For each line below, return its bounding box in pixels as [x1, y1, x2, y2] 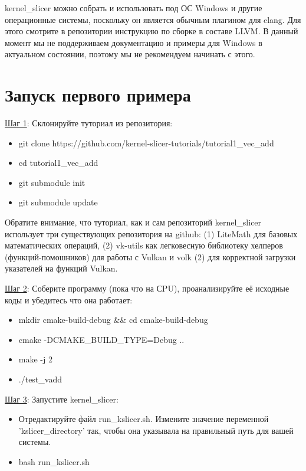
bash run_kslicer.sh [18, 455, 90, 467]
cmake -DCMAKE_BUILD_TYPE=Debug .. [18, 333, 185, 345]
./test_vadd [18, 373, 62, 385]
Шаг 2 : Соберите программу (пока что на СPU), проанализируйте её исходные [5, 282, 289, 295]
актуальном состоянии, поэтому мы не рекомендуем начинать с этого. [5, 48, 255, 60]
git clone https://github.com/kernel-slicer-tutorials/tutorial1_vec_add [18, 136, 274, 149]
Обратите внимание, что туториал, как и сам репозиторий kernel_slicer [5, 216, 262, 228]
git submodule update [18, 196, 98, 208]
